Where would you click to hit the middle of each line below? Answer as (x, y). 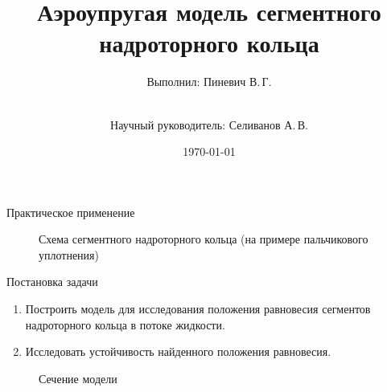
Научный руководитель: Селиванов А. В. (209, 124)
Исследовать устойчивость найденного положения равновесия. (178, 351)
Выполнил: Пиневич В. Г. (209, 82)
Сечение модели (78, 378)
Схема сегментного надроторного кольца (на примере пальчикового (204, 239)
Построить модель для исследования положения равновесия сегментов (198, 309)
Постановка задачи (52, 282)
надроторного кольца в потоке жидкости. (125, 324)
